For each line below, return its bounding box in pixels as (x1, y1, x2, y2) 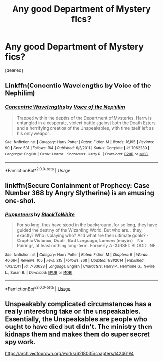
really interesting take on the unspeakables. (5, 307, 141, 315)
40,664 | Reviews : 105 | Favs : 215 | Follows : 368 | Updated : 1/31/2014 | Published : (5, 258, 145, 263)
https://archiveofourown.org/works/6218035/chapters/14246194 (5, 351, 134, 357)
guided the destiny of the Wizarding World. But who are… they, (16, 227, 143, 233)
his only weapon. (16, 130, 51, 136)
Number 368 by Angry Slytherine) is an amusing (5, 189, 154, 197)
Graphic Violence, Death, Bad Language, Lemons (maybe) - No (16, 237, 144, 243)
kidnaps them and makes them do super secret (5, 330, 150, 338)
